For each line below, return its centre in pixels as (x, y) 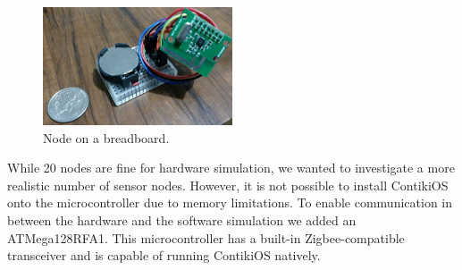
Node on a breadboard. (106, 137)
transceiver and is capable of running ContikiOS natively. (164, 255)
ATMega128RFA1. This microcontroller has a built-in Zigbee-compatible (206, 237)
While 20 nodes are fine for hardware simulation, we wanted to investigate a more (231, 168)
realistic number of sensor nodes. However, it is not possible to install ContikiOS (228, 185)
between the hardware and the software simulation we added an (182, 220)
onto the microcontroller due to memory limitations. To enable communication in (230, 202)
